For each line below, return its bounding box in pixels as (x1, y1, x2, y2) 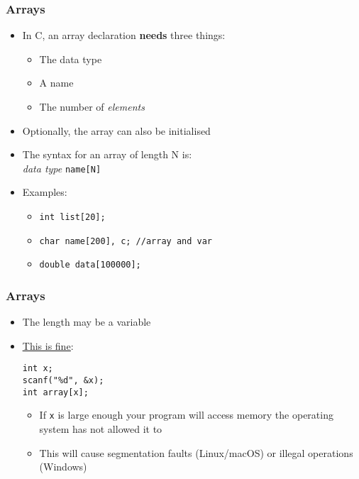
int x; (22, 363, 53, 374)
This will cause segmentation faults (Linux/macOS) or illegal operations (39, 445, 353, 460)
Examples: (22, 185, 67, 199)
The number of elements (39, 99, 145, 114)
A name (39, 75, 74, 90)
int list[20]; (39, 212, 106, 223)
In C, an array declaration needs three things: (22, 28, 226, 43)
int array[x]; (22, 387, 89, 397)
